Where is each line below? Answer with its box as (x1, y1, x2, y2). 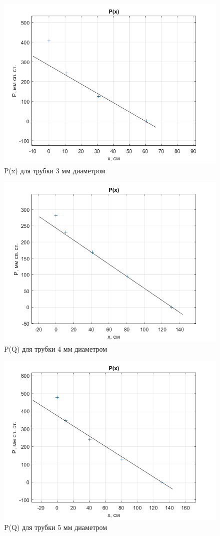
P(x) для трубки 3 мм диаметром (4, 165, 105, 175)
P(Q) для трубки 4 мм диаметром (4, 343, 107, 354)
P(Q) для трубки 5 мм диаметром (4, 521, 107, 532)
